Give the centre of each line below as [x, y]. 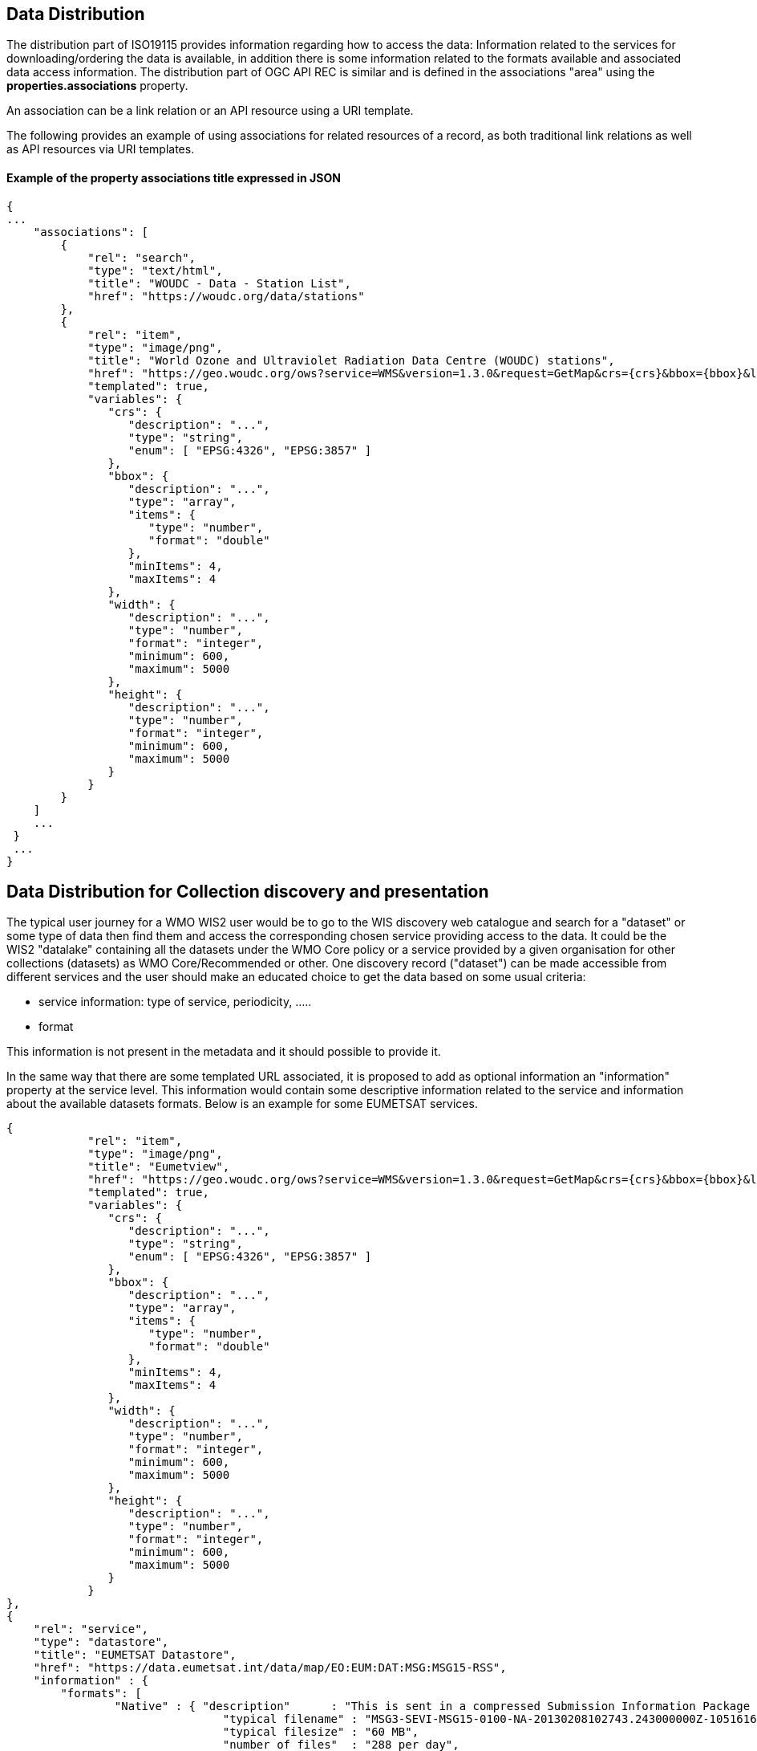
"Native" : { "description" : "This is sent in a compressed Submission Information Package [432, 1706]
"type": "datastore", [101, 1642]
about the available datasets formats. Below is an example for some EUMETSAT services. [242, 1104]
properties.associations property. [97, 86]
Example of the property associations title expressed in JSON [174, 178]
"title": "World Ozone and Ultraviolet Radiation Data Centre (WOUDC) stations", [351, 360]
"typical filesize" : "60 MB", [321, 1732]
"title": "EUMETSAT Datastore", [135, 1655]
